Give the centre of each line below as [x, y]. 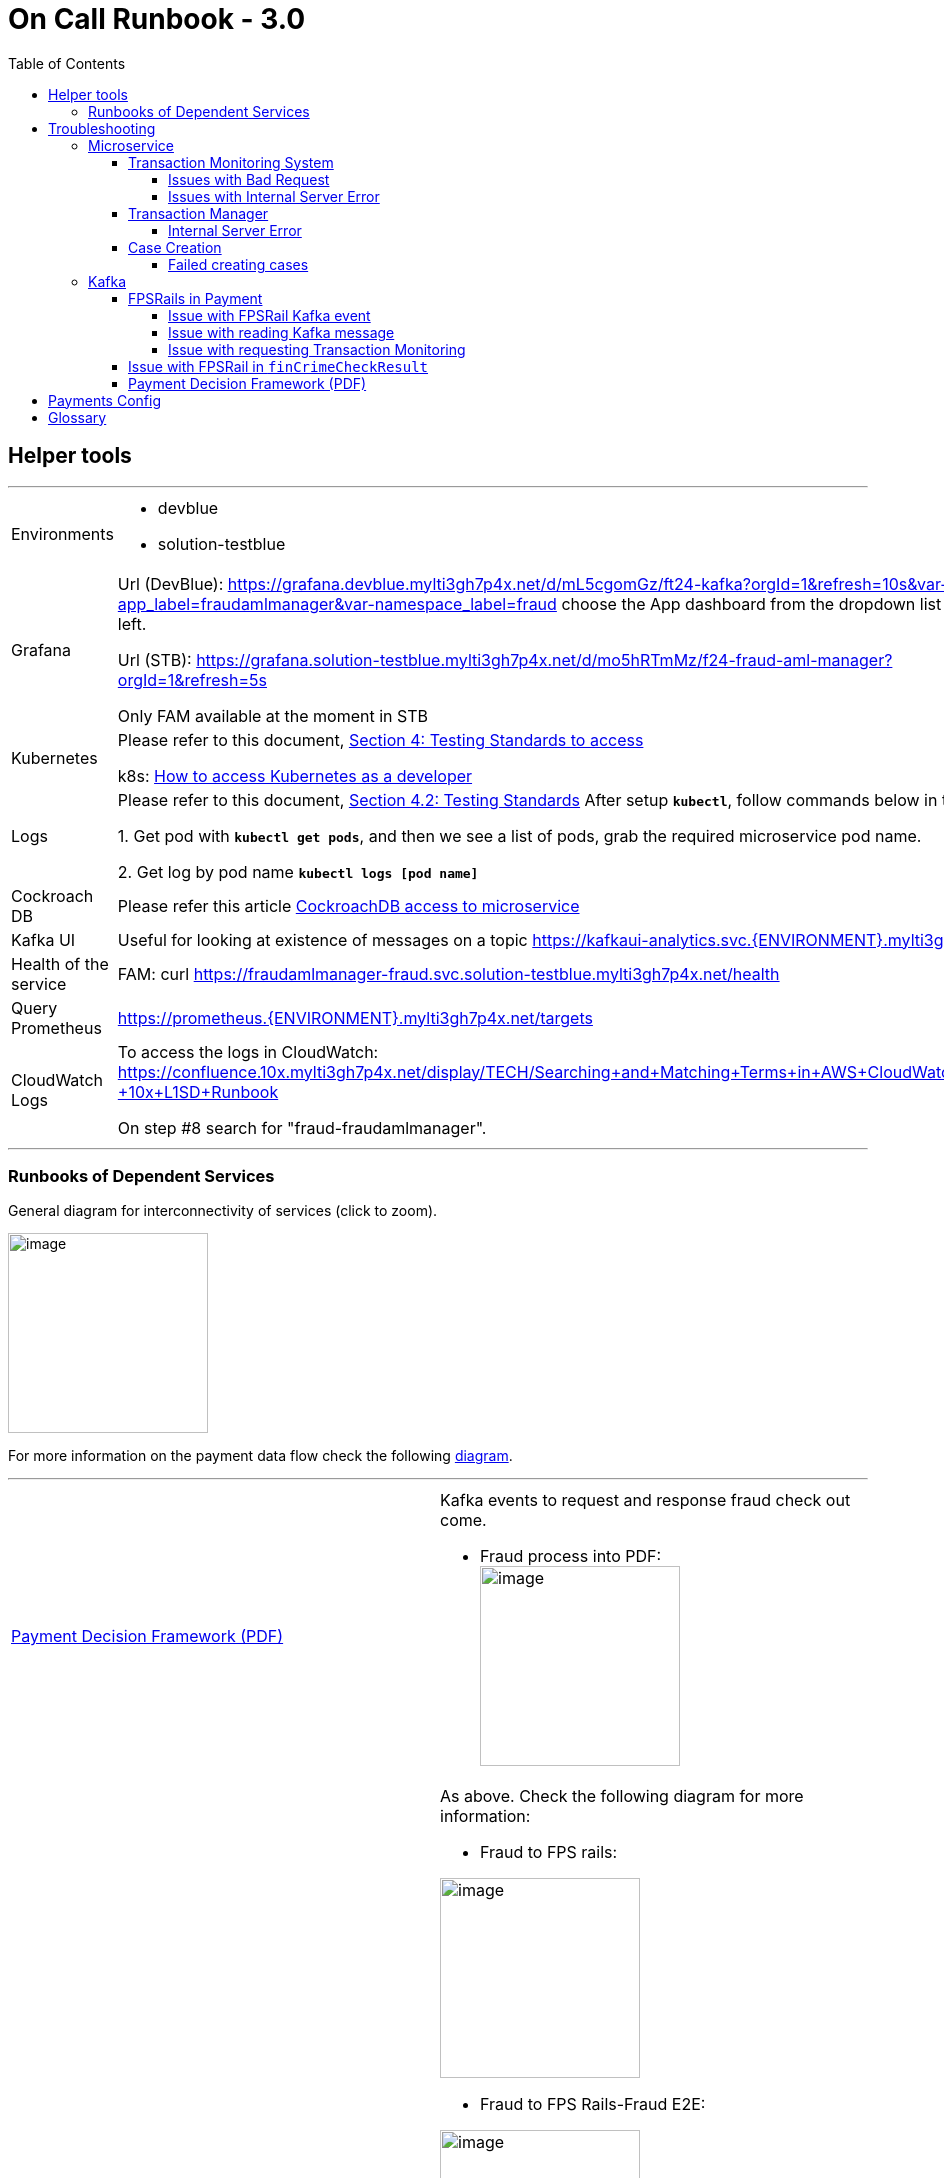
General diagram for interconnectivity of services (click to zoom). [223, 1211]
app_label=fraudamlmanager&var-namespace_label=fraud [337, 603]
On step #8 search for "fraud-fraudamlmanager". [302, 1127]
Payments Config [104, 400]
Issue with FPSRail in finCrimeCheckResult [278, 366]
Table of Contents [67, 63]
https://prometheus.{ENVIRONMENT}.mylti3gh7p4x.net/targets [355, 1017]
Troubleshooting [102, 128]
